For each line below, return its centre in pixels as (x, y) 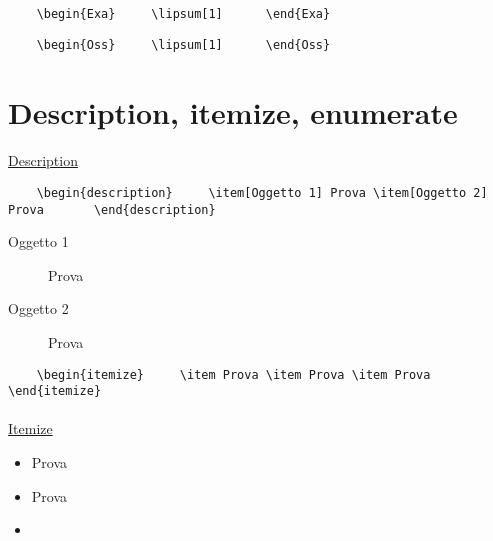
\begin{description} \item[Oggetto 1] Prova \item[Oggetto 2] (262, 192)
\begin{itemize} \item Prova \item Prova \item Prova (233, 374)
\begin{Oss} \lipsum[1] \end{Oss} (183, 44)
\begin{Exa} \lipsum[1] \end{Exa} (183, 14)
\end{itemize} (55, 391)
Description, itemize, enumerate (233, 111)
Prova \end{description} (112, 209)
